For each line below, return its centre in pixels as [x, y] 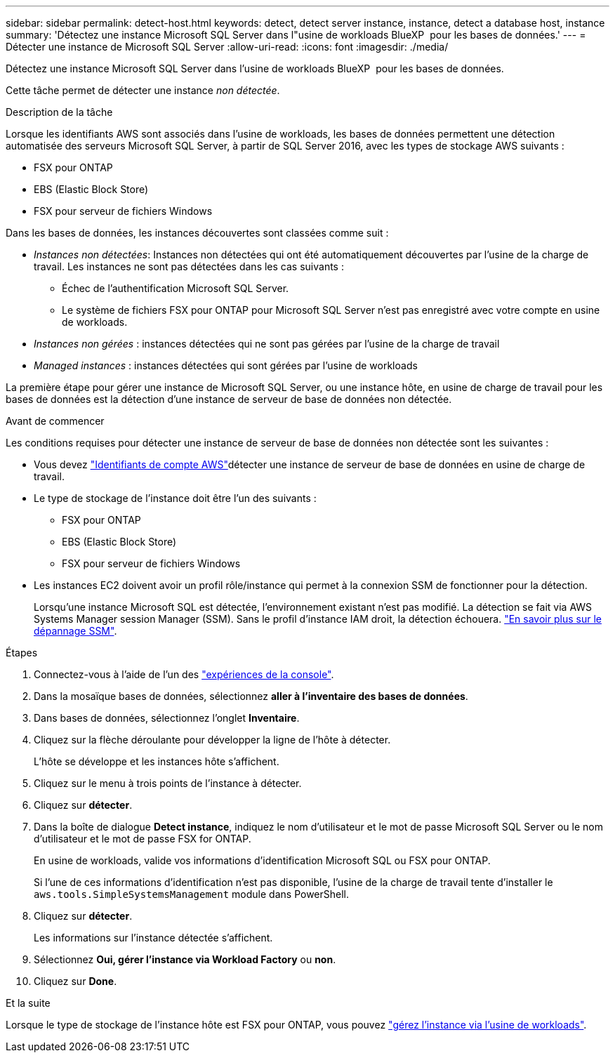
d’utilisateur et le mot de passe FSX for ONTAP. [143, 839]
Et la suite [28, 1003]
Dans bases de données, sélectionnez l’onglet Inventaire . [167, 718]
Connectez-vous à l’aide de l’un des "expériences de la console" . [184, 674]
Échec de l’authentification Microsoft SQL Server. [176, 288]
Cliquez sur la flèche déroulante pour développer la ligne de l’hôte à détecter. [212, 740]
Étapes [22, 653]
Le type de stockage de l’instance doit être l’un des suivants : [175, 498]
